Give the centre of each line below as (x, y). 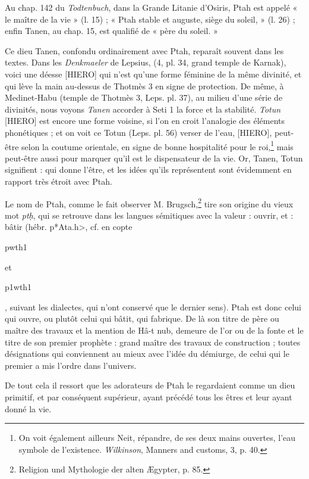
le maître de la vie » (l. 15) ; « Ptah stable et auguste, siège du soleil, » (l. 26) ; (150, 19)
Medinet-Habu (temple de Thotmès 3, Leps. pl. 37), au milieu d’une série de (144, 97)
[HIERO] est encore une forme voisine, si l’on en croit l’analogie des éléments (145, 121)
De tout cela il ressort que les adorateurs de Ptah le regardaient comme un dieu (150, 385)
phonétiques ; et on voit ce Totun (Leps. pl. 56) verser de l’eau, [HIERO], (138, 132)
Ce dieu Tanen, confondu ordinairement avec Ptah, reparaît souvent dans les (144, 50)
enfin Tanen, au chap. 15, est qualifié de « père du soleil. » (111, 31)
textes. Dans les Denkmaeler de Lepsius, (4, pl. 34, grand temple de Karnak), (146, 62)
